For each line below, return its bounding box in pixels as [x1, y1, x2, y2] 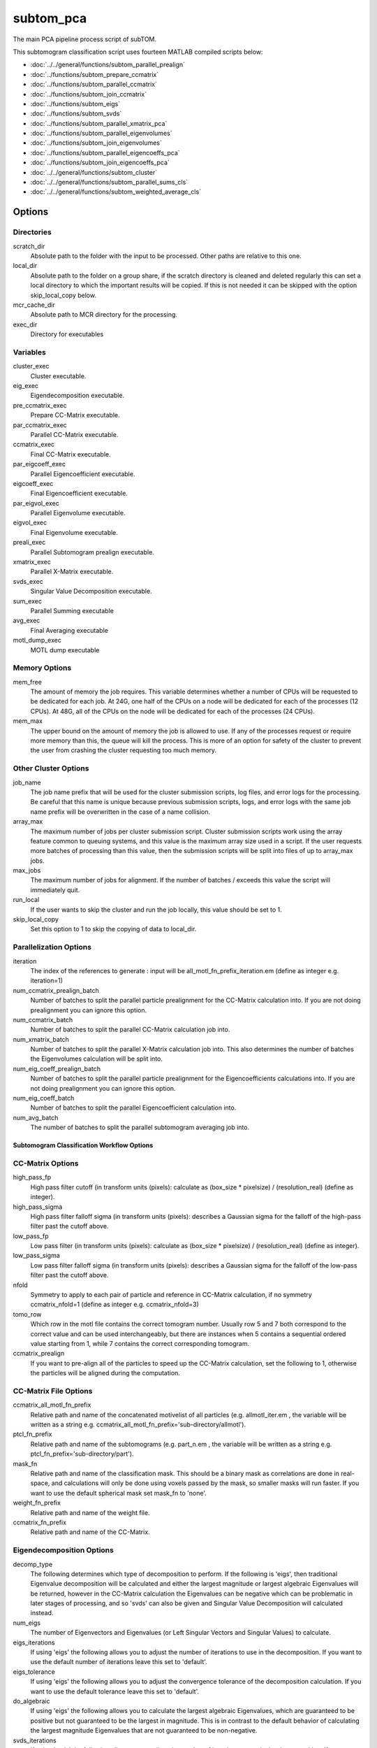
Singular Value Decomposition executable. [30, 587, 153, 596]
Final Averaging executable [30, 626, 108, 634]
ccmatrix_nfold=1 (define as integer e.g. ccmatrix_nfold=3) [30, 1301, 199, 1309]
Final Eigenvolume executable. [30, 528, 119, 536]
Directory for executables [30, 330, 104, 338]
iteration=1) [30, 976, 63, 985]
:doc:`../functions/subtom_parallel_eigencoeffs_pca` [30, 148, 181, 157]
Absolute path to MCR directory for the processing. [30, 310, 178, 319]
